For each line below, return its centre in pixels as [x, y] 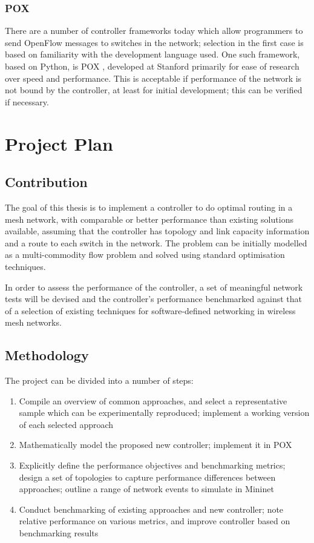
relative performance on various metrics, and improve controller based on [155, 521]
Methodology [47, 355]
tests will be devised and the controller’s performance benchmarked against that [153, 299]
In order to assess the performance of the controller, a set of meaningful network [154, 287]
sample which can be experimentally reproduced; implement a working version [164, 413]
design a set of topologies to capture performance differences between [147, 477]
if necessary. [27, 101]
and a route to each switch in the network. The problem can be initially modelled [156, 242]
